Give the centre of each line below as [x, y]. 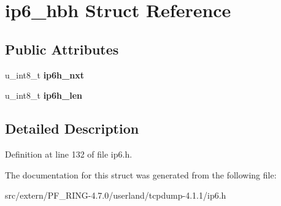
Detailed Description [72, 128]
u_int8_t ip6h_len [44, 95]
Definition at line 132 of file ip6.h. [69, 154]
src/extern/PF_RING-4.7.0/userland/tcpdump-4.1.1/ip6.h [116, 195]
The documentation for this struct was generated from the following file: [141, 174]
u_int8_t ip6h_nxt [44, 74]
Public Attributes [62, 49]
